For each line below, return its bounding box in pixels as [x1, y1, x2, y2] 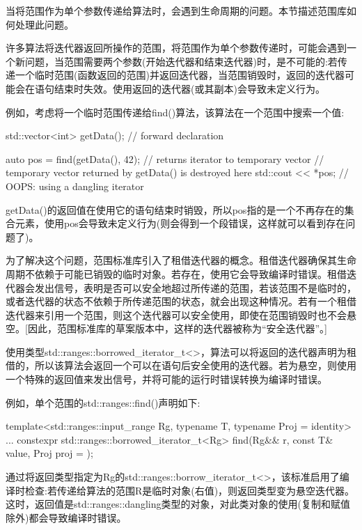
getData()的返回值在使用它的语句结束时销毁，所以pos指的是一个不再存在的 [6, 202, 345, 217]
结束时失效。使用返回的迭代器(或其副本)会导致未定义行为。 [54, 81, 325, 95]
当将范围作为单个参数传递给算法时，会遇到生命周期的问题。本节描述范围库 [6, 3, 347, 17]
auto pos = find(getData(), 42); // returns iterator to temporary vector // [6, 151, 324, 166]
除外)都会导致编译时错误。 [6, 510, 127, 524]
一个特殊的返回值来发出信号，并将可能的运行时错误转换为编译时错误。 [6, 372, 327, 387]
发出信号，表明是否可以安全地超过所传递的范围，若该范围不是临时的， [34, 280, 356, 295]
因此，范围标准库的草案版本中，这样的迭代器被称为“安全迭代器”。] [27, 321, 327, 336]
